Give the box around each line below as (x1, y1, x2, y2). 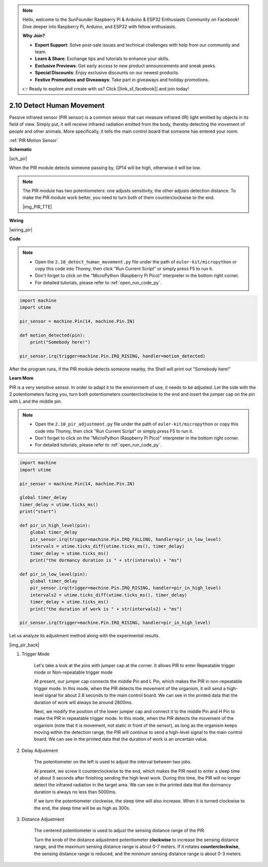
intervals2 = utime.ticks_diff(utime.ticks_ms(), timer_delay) (30, 592, 188, 598)
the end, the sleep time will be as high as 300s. (34, 805, 131, 811)
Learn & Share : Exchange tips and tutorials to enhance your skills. (35, 56, 170, 62)
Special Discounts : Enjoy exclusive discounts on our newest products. (35, 70, 180, 76)
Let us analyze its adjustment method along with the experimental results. (9, 633, 160, 639)
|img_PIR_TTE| (22, 204, 52, 210)
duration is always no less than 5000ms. (34, 788, 117, 795)
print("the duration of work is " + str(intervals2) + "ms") (30, 606, 182, 611)
